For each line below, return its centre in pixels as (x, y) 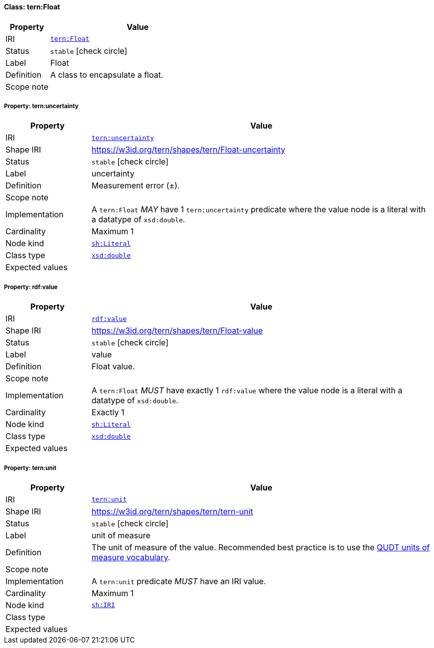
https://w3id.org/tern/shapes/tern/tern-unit (172, 511)
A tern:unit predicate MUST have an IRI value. (179, 581)
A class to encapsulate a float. (107, 75)
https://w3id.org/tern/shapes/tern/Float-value (177, 331)
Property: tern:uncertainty (41, 106)
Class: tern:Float (32, 7)
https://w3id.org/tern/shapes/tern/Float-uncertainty (188, 150)
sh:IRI (103, 605)
